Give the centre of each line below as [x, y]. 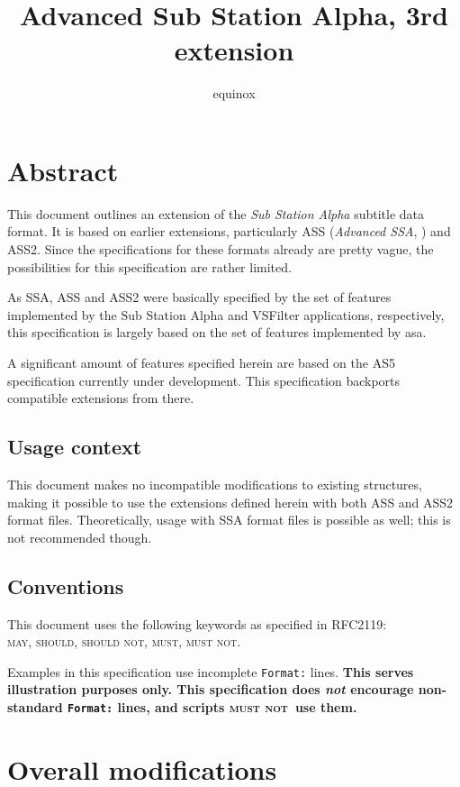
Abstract [63, 170]
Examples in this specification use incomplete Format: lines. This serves [211, 671]
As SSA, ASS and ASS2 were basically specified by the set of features [199, 297]
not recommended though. [80, 537]
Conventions [66, 586]
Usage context [75, 447]
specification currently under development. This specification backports [204, 380]
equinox [234, 93]
